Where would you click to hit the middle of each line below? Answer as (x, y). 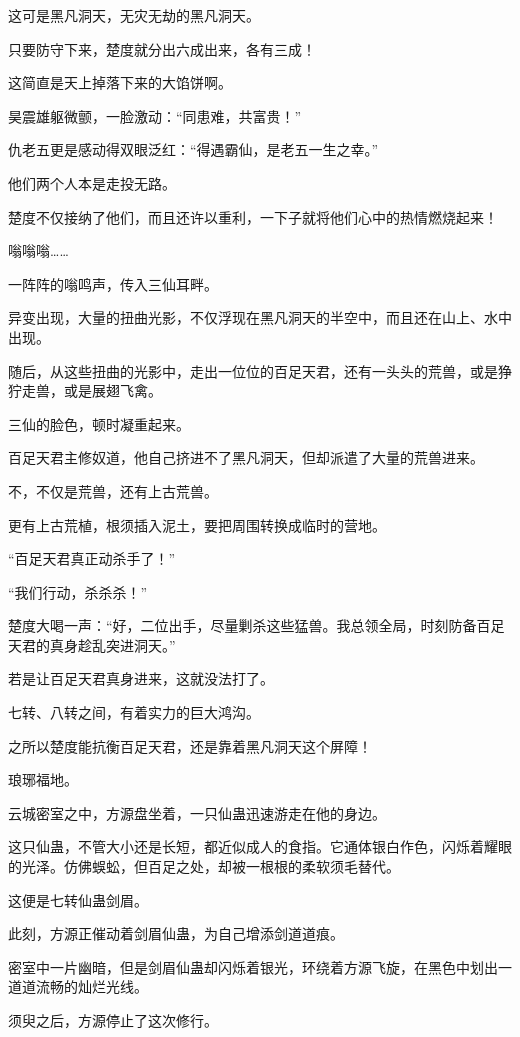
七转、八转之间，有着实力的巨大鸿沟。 (134, 712)
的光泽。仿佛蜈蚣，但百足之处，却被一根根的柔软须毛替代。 (204, 866)
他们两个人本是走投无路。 (92, 182)
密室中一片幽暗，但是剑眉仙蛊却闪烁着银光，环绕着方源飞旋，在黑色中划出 (253, 966)
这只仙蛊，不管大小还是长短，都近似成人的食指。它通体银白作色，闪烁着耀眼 (260, 846)
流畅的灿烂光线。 (91, 986)
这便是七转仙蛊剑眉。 (78, 899)
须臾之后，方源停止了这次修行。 (113, 1020)
